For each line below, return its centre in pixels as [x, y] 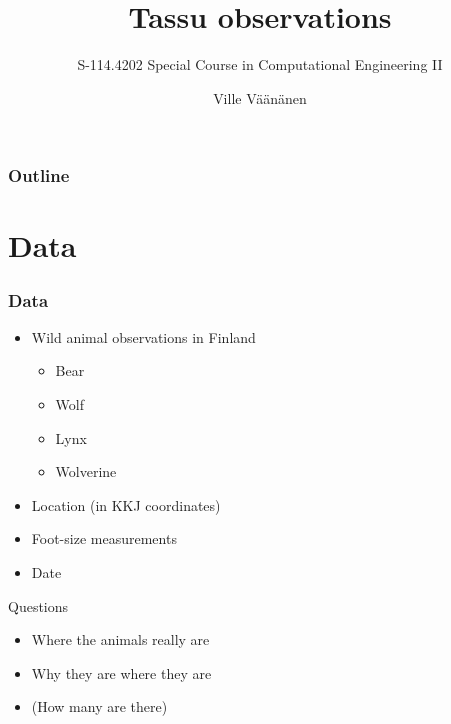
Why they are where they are [121, 672]
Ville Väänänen [260, 97]
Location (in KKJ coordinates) [126, 504]
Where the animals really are [120, 639]
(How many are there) [99, 706]
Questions [38, 605]
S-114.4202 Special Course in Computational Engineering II [260, 64]
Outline [39, 175]
